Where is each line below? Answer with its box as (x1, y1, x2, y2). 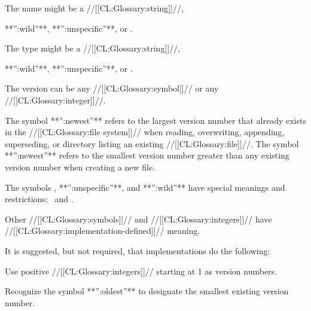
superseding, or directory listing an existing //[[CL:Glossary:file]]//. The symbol (5, 137, 299, 150)
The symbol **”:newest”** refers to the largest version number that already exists (5, 114, 306, 126)
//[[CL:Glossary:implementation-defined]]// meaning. (5, 224, 200, 237)
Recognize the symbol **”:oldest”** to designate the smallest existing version (5, 285, 289, 297)
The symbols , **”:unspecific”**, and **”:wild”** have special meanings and (5, 181, 285, 193)
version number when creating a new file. (5, 160, 155, 173)
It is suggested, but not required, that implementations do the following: (5, 244, 270, 257)
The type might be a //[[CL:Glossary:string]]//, (5, 42, 181, 54)
